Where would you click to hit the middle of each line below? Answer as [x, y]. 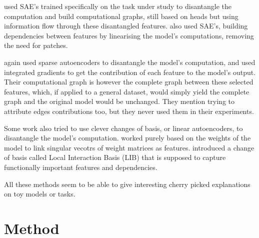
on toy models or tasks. [40, 194]
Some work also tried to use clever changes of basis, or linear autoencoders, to [123, 128]
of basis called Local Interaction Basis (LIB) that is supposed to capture [115, 157]
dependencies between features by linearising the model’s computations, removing [129, 35]
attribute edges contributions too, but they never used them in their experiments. [129, 111]
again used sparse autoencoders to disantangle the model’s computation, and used [130, 62]
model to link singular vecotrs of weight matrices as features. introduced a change [129, 147]
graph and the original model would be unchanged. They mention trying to [119, 101]
